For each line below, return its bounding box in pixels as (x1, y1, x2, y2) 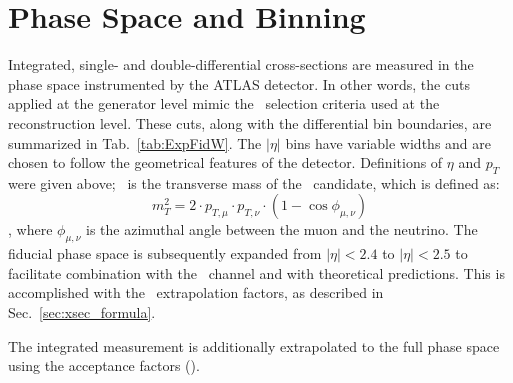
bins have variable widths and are (285, 132, 491, 153)
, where (8, 219, 53, 240)
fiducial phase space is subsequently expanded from (8, 243, 322, 264)
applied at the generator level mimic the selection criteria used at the (8, 93, 440, 114)
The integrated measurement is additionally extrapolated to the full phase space (8, 335, 500, 356)
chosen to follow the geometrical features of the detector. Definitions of (8, 152, 443, 173)
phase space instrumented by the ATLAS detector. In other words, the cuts (8, 73, 470, 94)
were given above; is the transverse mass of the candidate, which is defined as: (8, 172, 500, 193)
